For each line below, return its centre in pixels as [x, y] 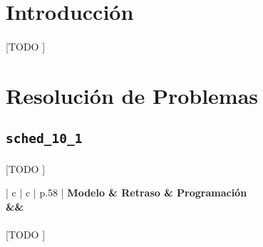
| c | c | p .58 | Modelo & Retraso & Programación [127, 193]
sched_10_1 [44, 139]
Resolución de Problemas [132, 95]
